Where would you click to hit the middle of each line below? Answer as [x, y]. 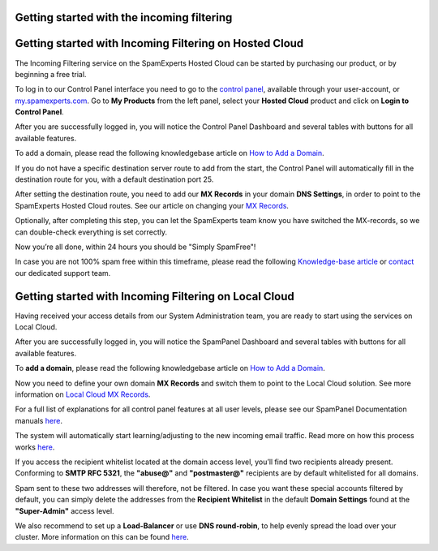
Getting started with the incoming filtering [124, 17]
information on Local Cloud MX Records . [83, 394]
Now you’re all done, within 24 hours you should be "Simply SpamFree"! [135, 247]
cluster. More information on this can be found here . [102, 537]
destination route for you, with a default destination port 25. [114, 179]
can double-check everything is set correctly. [91, 232]
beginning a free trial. [51, 74]
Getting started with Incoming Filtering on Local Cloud [155, 296]
